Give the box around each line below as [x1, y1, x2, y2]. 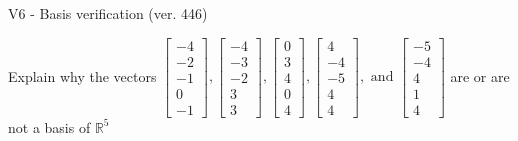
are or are [450, 65, 510, 86]
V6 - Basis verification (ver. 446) [8, 3, 208, 23]
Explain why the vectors [8, 65, 157, 86]
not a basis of [8, 116, 91, 137]
